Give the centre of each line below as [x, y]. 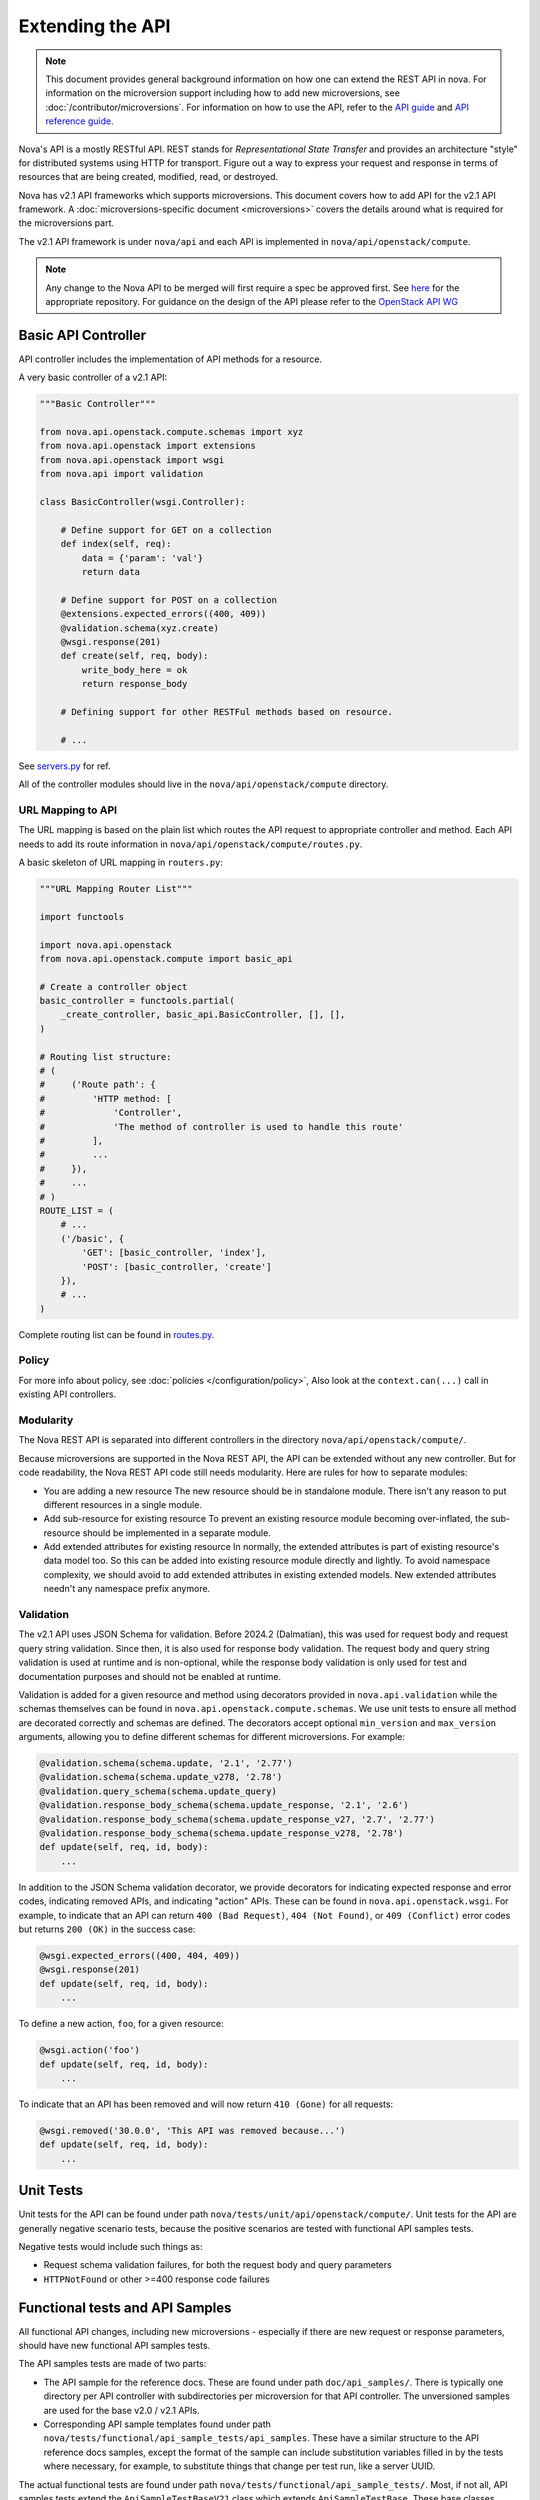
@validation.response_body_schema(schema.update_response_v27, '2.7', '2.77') [237, 1819]
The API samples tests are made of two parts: [112, 2364]
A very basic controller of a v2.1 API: [93, 377]
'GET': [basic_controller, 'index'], [174, 1253]
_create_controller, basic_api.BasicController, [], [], [203, 1014]
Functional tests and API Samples [125, 2307]
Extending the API [94, 26]
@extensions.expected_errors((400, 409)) [163, 614]
